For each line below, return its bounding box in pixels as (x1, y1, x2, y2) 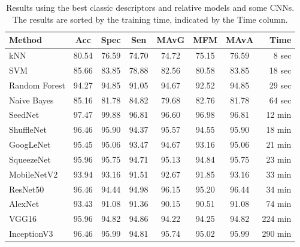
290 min (262, 227, 292, 240)
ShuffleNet (9, 123, 47, 136)
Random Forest (9, 78, 65, 91)
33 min (266, 167, 292, 180)
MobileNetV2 (9, 167, 58, 180)
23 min (266, 153, 292, 165)
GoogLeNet (9, 138, 51, 151)
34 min (266, 182, 292, 195)
